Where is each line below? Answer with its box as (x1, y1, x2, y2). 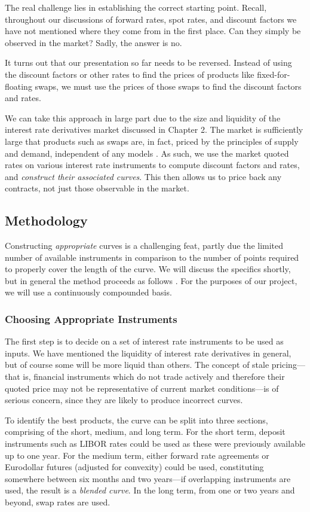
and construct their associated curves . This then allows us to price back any (5, 170, 282, 182)
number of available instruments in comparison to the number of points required (5, 251, 299, 263)
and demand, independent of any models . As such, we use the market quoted (5, 147, 289, 159)
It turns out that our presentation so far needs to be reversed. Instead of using (5, 56, 292, 69)
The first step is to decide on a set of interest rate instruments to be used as (5, 335, 284, 348)
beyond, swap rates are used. (5, 496, 111, 508)
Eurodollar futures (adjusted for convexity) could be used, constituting (5, 461, 264, 473)
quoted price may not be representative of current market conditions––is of (5, 382, 279, 394)
